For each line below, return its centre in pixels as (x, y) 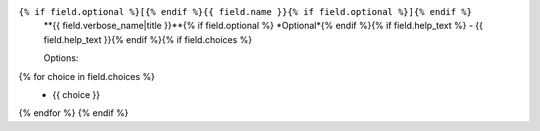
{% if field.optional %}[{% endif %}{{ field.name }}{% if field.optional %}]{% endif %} (245, 11)
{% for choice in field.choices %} (86, 76)
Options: (61, 58)
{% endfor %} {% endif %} (73, 113)
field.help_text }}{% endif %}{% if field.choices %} (148, 39)
